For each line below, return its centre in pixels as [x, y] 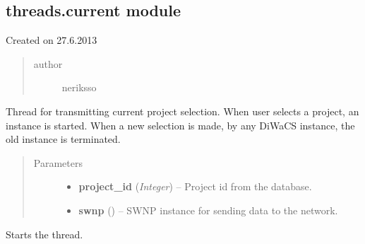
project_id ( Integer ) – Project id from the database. [195, 186]
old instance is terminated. [63, 139]
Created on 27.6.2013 [52, 40]
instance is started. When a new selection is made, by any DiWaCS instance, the [180, 125]
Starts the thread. [44, 234]
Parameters [58, 162]
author [48, 63]
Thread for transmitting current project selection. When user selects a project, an [182, 111]
